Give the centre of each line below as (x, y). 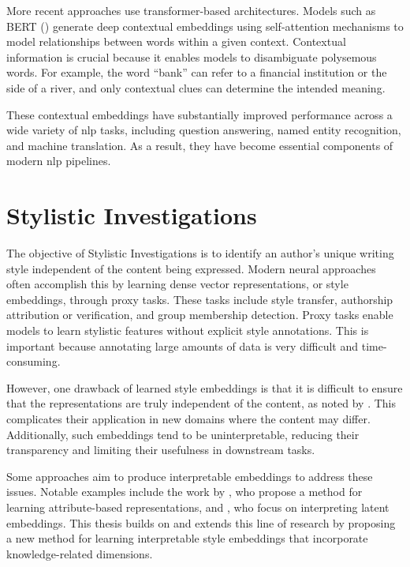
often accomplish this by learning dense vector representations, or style (177, 284)
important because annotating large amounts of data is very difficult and (183, 345)
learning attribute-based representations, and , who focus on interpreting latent (198, 507)
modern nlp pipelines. (59, 161)
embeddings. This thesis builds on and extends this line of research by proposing (201, 522)
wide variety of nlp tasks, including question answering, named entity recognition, (204, 130)
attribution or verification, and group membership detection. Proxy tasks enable (200, 315)
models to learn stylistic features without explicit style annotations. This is (188, 330)
